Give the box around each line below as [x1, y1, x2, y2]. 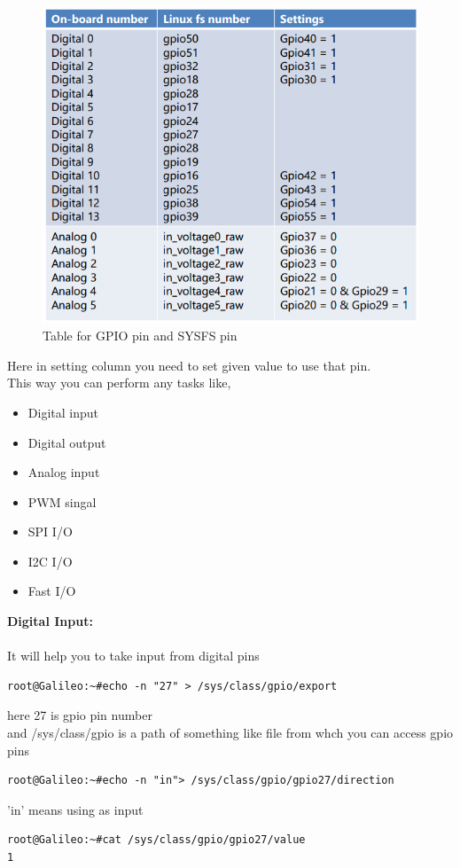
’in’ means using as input [7, 800, 144, 818]
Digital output [27, 433, 106, 451]
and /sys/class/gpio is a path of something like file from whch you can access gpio [7, 723, 454, 742]
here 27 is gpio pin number [7, 706, 152, 724]
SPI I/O [27, 522, 73, 541]
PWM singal [27, 492, 97, 511]
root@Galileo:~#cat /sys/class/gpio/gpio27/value [7, 833, 306, 847]
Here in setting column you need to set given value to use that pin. [7, 356, 371, 374]
